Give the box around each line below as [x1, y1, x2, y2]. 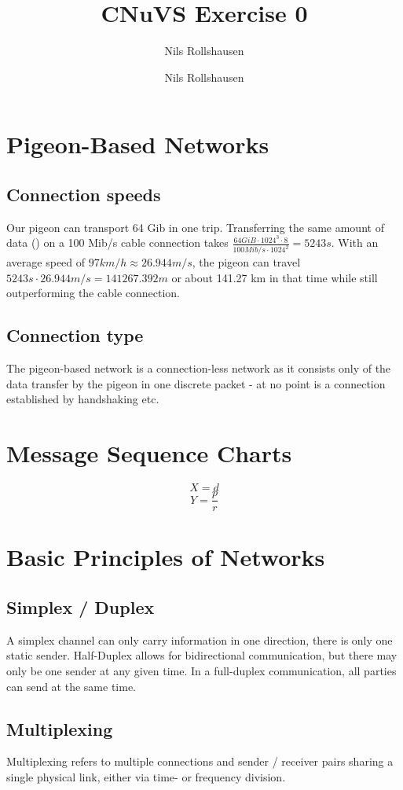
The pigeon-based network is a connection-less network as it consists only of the [6, 360, 391, 377]
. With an [331, 234, 379, 251]
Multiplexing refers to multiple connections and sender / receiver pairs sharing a [6, 753, 394, 770]
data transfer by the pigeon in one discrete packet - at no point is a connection [6, 375, 386, 391]
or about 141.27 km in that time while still [171, 269, 378, 285]
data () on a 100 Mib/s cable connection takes [6, 234, 229, 251]
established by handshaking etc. [6, 391, 159, 407]
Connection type [6, 323, 144, 347]
